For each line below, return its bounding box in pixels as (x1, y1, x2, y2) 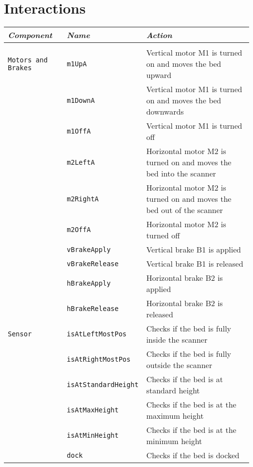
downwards (146, 106, 184, 117)
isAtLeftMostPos (67, 330, 127, 338)
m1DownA (67, 96, 95, 104)
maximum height (146, 410, 204, 422)
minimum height (146, 435, 202, 447)
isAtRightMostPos (67, 355, 131, 364)
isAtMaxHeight (67, 406, 119, 414)
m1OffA (67, 127, 91, 136)
